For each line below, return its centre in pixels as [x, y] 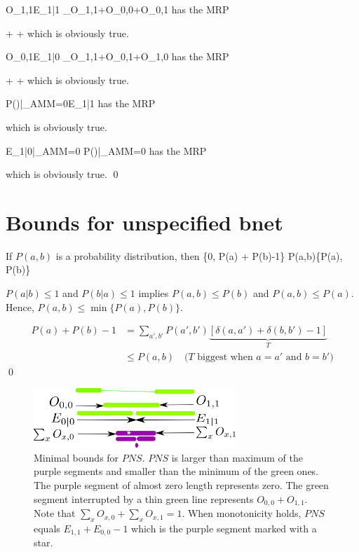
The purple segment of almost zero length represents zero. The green [181, 485]
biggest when [225, 357]
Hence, [20, 306]
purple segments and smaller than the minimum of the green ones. [176, 471]
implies [154, 293]
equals [47, 528]
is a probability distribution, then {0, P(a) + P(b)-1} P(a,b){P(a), [199, 255]
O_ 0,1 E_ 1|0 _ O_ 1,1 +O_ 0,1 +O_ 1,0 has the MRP [117, 56]
